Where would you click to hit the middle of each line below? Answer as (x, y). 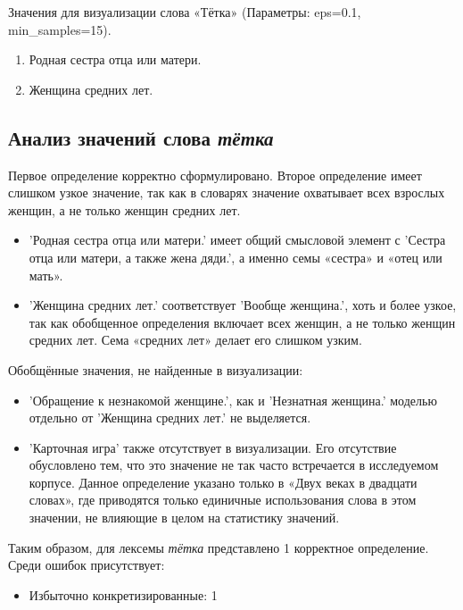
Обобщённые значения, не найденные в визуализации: (156, 369)
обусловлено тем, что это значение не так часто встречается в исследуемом (234, 465)
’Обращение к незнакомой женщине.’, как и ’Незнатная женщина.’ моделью (233, 400)
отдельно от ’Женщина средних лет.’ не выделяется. (170, 418)
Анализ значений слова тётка (141, 137)
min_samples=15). (60, 29)
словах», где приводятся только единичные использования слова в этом (223, 500)
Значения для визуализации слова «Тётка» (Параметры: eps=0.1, (185, 12)
